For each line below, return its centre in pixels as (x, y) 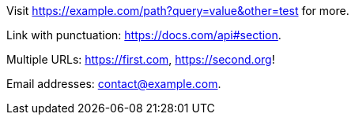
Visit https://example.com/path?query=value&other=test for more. (178, 11)
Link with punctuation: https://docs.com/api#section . (144, 35)
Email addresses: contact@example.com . (114, 84)
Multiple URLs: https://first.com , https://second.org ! (141, 59)
